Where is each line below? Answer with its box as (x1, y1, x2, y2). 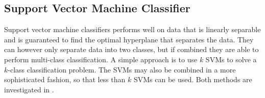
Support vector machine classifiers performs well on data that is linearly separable (4, 24, 261, 35)
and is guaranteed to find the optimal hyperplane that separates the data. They (4, 34, 254, 44)
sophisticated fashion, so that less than (4, 74, 126, 85)
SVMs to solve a (205, 54, 257, 64)
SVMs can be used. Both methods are (133, 74, 252, 85)
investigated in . (4, 84, 54, 94)
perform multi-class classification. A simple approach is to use (4, 54, 198, 64)
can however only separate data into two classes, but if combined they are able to (4, 44, 259, 55)
